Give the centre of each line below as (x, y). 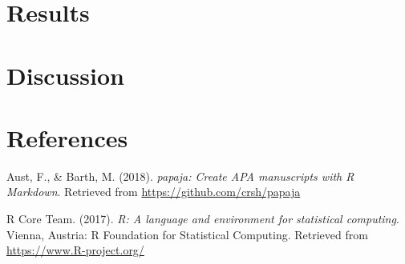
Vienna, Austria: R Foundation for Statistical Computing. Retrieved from (187, 234)
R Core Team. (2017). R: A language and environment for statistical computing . (203, 219)
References (67, 137)
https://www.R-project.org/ (75, 250)
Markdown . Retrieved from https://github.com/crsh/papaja (154, 192)
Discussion (65, 75)
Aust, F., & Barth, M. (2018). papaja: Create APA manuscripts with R (180, 176)
